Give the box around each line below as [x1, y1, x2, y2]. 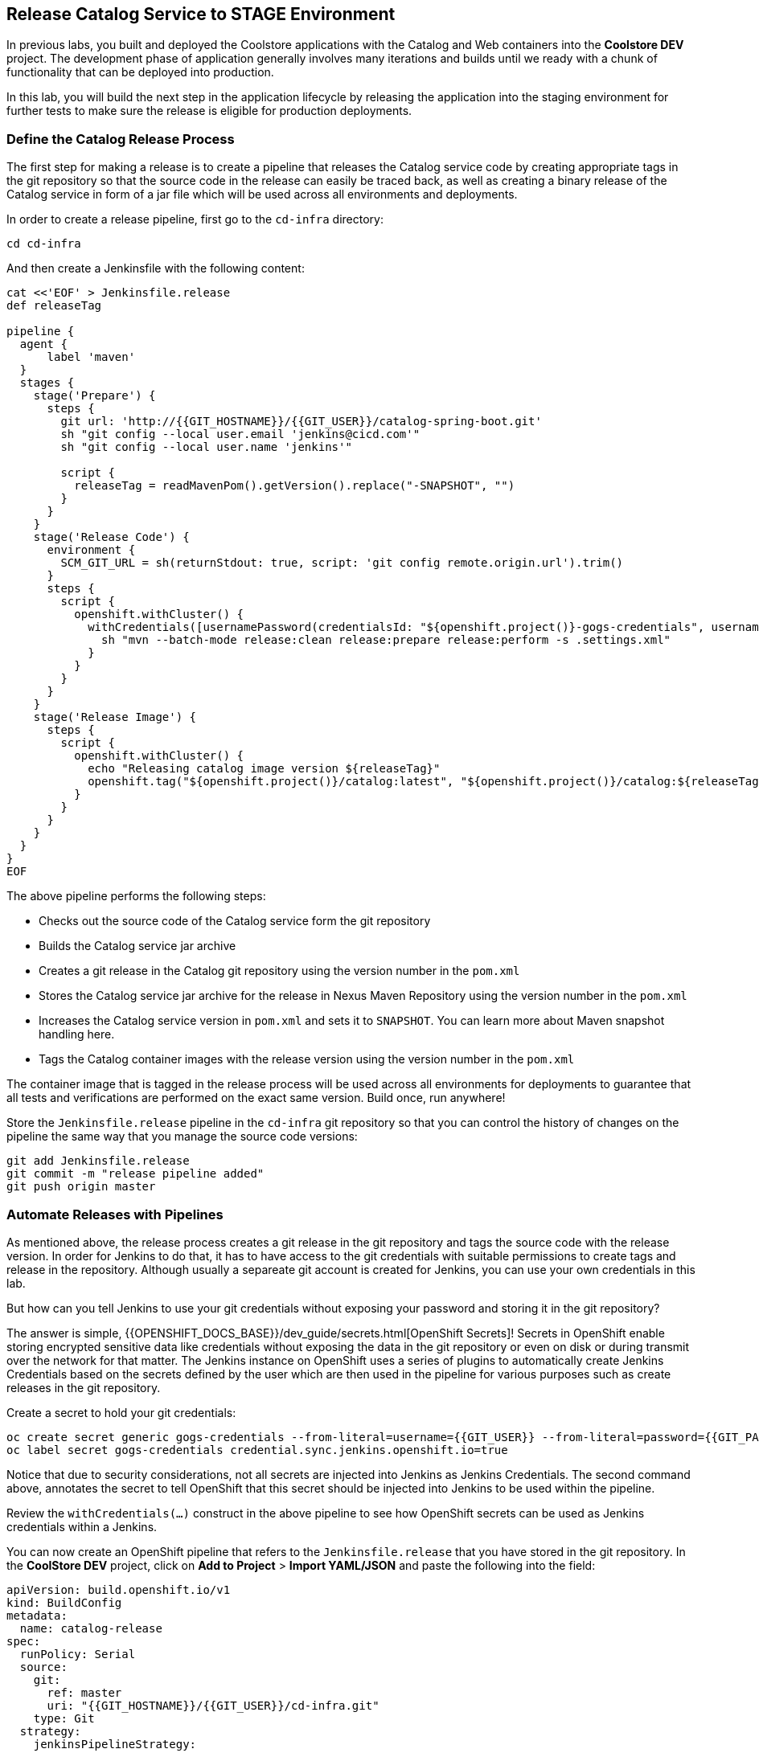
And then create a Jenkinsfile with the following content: [6, 261, 305, 276]
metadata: [6, 1608, 68, 1622]
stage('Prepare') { [33, 389, 156, 403]
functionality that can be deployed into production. [6, 65, 274, 80]
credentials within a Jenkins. [6, 1519, 158, 1534]
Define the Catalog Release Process [6, 130, 235, 147]
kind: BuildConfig [6, 1595, 122, 1609]
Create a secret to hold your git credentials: [6, 1405, 236, 1419]
